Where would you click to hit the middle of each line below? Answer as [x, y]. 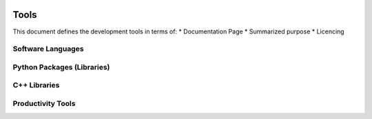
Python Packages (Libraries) [61, 67]
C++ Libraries [36, 85]
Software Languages [48, 49]
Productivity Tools [44, 103]
